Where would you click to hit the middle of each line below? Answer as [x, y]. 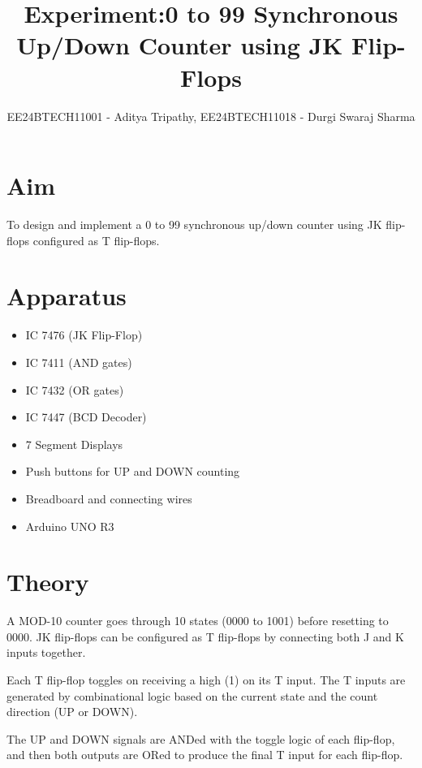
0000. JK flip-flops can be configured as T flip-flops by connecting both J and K [205, 636]
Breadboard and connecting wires [109, 498]
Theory [48, 582]
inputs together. [46, 652]
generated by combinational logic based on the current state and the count [192, 695]
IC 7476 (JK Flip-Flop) [84, 335]
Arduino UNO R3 [70, 526]
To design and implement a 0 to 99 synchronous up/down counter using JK [194, 224]
